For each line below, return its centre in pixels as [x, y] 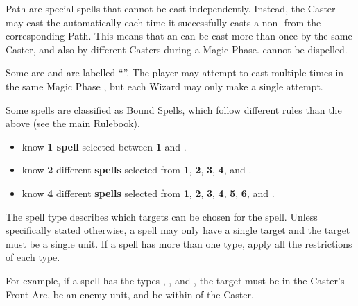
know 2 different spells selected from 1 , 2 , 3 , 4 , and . [137, 170]
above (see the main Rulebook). [73, 123]
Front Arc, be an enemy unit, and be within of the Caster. [130, 294]
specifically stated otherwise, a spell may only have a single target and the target [178, 230]
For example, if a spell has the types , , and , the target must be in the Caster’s [175, 280]
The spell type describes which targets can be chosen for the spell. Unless [162, 216]
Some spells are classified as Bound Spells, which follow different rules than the [174, 109]
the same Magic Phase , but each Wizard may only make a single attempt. [164, 86]
